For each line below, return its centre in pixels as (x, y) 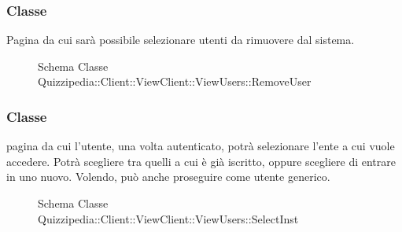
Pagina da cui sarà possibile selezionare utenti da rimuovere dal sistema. (181, 40)
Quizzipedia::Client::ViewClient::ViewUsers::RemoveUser (175, 81)
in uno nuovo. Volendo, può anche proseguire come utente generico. (168, 177)
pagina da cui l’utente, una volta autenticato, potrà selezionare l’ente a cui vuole (201, 146)
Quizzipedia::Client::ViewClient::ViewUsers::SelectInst (168, 218)
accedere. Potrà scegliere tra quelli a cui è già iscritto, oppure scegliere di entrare (201, 161)
